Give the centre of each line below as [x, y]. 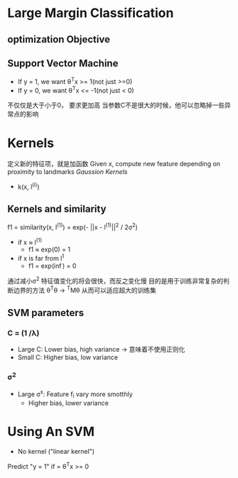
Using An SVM [51, 432]
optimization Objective [59, 39]
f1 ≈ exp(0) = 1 [49, 249]
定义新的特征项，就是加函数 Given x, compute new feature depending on [114, 163]
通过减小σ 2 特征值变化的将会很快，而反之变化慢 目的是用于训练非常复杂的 [115, 280]
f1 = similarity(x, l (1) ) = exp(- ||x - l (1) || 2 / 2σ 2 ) [73, 227]
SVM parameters [46, 313]
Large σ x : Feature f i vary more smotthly [75, 394]
